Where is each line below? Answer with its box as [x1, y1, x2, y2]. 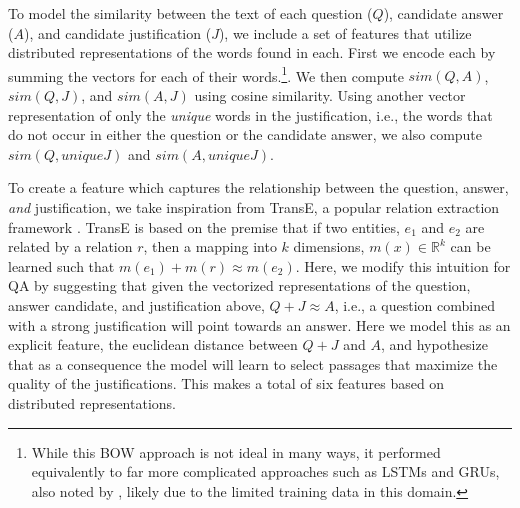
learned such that [8, 255, 115, 276]
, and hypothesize [380, 334, 488, 355]
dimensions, [293, 236, 365, 257]
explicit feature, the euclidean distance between [8, 334, 298, 355]
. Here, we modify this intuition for [295, 255, 511, 276]
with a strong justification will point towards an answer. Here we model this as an [8, 314, 511, 335]
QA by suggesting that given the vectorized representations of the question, [8, 275, 471, 296]
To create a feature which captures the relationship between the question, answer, [8, 177, 509, 198]
